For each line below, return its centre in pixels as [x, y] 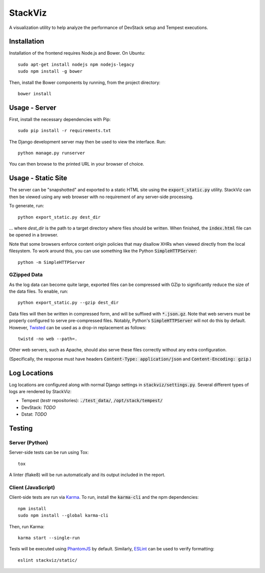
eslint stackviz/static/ [48, 560]
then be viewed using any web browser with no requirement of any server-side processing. [101, 197]
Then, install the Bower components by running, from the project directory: [85, 82]
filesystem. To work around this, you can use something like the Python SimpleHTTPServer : [103, 251]
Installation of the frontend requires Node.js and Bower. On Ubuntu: [77, 53]
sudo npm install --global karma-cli [63, 516]
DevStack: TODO [39, 407]
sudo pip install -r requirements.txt [65, 131]
